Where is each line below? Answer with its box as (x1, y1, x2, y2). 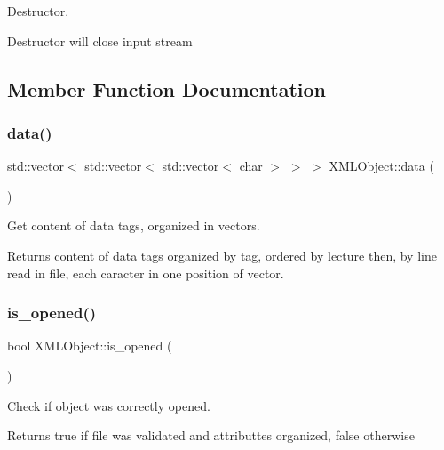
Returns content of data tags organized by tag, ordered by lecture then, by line (7, 245, 437, 264)
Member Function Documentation (7, 75, 327, 102)
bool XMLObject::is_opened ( (7, 336, 172, 355)
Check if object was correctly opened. (7, 396, 210, 414)
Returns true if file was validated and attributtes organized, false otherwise (7, 426, 415, 445)
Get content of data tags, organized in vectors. (7, 216, 260, 235)
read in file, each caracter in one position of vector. (7, 263, 284, 282)
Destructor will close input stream (7, 31, 193, 50)
